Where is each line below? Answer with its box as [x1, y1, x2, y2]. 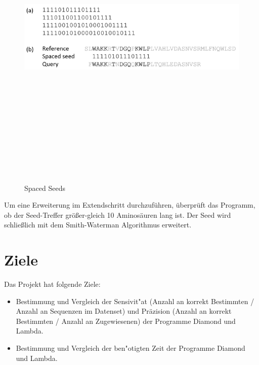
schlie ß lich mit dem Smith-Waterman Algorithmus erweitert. [4, 219, 192, 230]
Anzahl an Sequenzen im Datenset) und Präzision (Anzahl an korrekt [16, 306, 232, 316]
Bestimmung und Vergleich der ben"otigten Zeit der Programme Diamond [16, 342, 245, 353]
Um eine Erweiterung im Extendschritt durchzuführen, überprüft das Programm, [4, 200, 255, 210]
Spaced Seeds [24, 182, 65, 193]
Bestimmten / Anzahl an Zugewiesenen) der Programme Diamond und [16, 315, 236, 326]
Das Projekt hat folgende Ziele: [4, 279, 101, 289]
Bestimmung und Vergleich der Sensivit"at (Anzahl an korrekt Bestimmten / [16, 295, 254, 306]
